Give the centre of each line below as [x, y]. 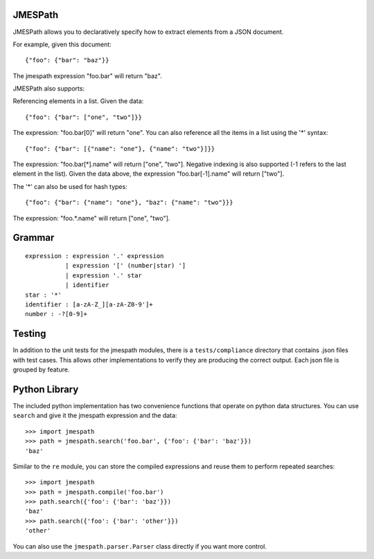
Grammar [34, 238]
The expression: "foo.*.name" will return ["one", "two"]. [91, 218]
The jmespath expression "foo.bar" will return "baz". [87, 75]
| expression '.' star [103, 275]
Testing [29, 334]
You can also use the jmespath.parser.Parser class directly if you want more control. [140, 546]
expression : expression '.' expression [95, 256]
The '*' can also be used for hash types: [70, 186]
